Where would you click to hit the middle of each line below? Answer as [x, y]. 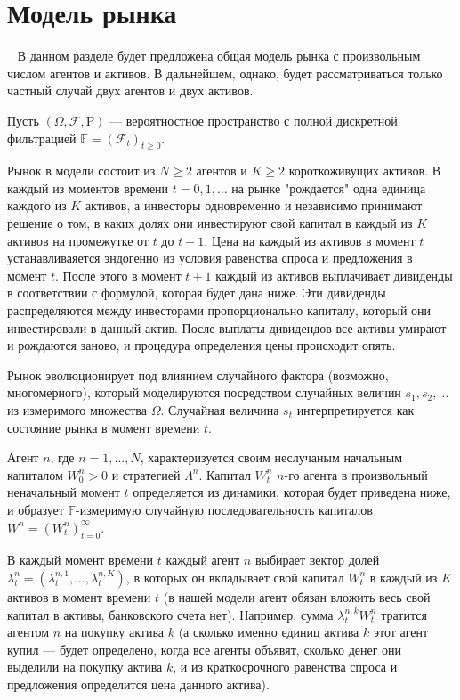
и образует [36, 509]
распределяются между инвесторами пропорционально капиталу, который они [219, 310]
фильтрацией [42, 138]
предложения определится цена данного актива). [138, 684]
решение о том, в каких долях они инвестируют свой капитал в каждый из [210, 223]
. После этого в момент [118, 275]
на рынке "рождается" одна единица [329, 187]
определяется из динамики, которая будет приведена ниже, [292, 492]
